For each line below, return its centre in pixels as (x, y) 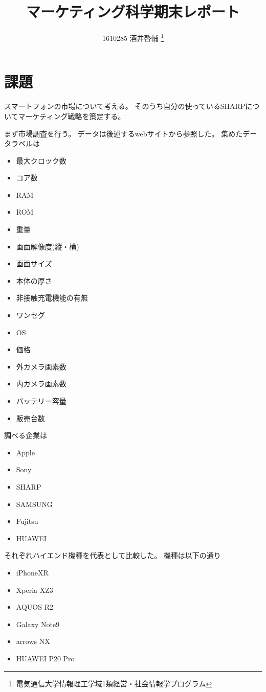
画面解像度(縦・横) (48, 246)
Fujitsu (27, 521)
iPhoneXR (32, 572)
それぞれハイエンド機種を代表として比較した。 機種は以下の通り (113, 555)
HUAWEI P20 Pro (45, 658)
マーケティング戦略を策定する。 (72, 116)
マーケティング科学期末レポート (133, 11)
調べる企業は (26, 435)
